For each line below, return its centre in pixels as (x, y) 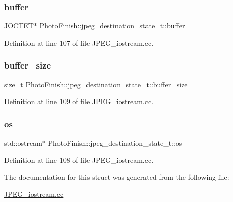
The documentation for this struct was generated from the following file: (117, 177)
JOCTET (19, 26)
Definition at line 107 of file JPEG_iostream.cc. (79, 42)
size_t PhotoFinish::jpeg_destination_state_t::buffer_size (96, 84)
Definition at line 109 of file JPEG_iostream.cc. (79, 101)
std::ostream (23, 143)
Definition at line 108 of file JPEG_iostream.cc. (79, 160)
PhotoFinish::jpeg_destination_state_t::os (115, 143)
